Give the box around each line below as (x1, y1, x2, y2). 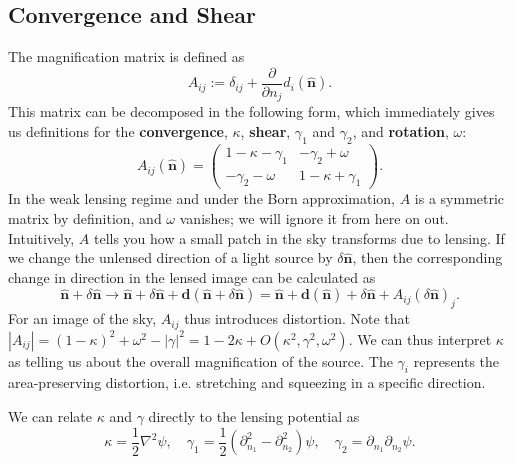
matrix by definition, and (8, 208, 162, 229)
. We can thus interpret (348, 328, 492, 349)
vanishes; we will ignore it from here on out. (179, 208, 449, 229)
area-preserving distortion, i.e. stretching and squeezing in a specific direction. (8, 372, 486, 393)
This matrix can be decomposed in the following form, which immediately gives (8, 101, 495, 122)
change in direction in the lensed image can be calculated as (8, 266, 376, 287)
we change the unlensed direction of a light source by (8, 247, 333, 268)
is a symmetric (414, 188, 505, 209)
